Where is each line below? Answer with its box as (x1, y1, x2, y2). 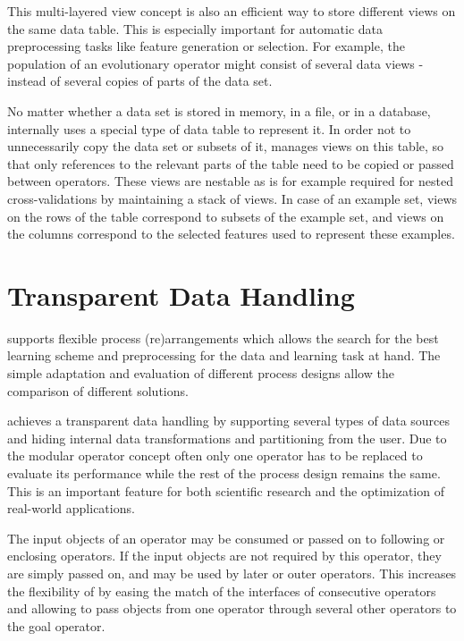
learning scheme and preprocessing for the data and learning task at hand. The (7, 346, 441, 365)
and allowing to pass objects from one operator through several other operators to (7, 599, 457, 618)
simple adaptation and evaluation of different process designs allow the (7, 364, 394, 383)
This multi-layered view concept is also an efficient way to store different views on (7, 2, 456, 20)
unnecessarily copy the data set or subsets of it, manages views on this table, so (7, 137, 444, 156)
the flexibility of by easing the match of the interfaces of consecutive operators (7, 581, 436, 600)
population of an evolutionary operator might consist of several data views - (7, 54, 424, 72)
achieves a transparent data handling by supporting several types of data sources (7, 411, 451, 430)
